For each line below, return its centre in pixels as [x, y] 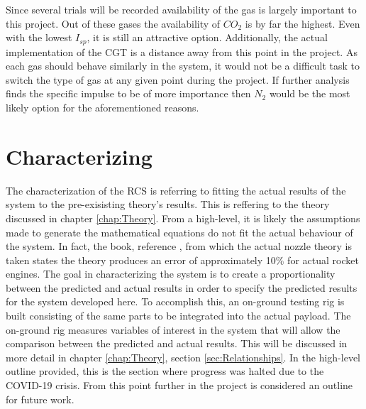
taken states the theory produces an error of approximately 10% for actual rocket [182, 260]
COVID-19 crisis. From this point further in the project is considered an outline [179, 385]
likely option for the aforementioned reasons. [102, 108]
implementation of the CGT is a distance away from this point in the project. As [182, 51]
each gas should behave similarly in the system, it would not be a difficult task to [183, 66]
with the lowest [39, 37]
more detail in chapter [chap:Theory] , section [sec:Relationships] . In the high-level [183, 357]
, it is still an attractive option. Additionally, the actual [207, 37]
